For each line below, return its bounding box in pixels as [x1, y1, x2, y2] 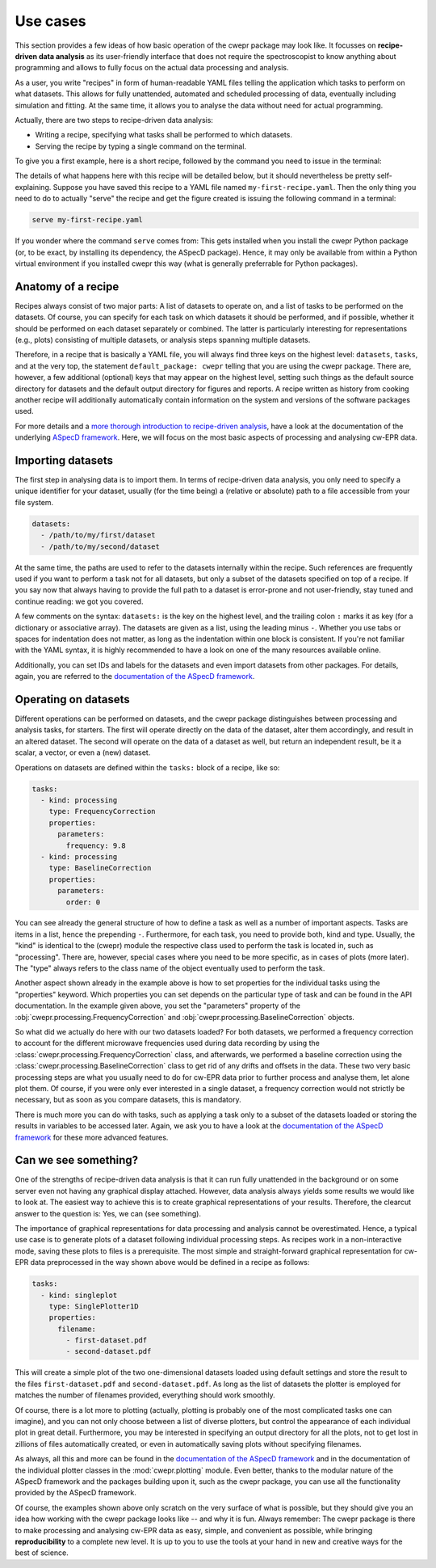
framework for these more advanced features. [15, 1132, 169, 1142]
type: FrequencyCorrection [48, 807, 157, 816]
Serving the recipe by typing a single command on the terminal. [35, 141, 246, 151]
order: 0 [65, 897, 101, 907]
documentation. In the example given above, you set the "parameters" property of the [15, 1001, 300, 1010]
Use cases [15, 12, 86, 30]
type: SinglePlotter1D [48, 1301, 139, 1311]
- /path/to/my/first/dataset [40, 530, 157, 540]
